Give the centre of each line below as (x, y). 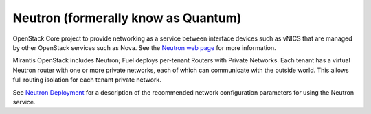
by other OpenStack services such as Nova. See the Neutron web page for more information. (144, 47)
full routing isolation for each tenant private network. (87, 80)
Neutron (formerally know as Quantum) (127, 18)
